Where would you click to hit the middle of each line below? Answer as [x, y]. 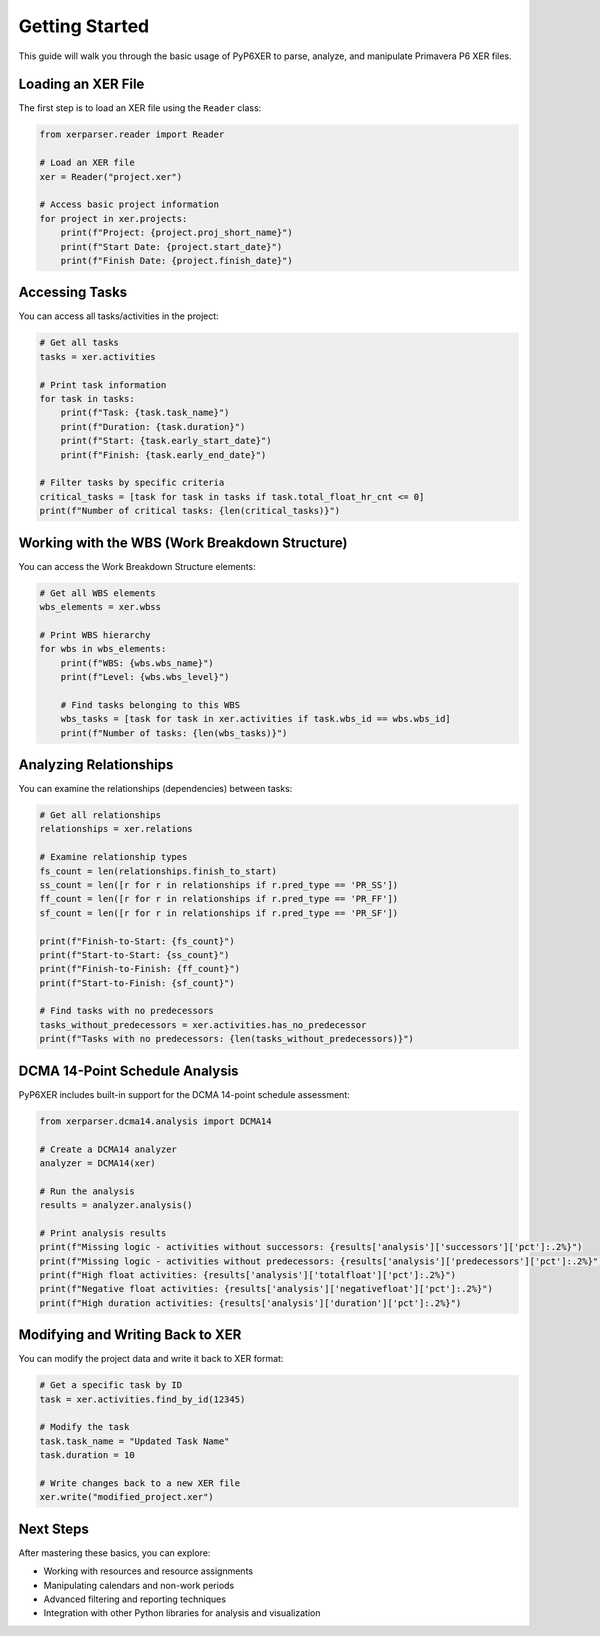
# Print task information [103, 384]
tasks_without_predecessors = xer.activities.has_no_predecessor [203, 1024]
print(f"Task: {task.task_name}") [145, 413]
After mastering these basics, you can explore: [114, 1552]
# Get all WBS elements [98, 593]
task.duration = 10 [87, 1455]
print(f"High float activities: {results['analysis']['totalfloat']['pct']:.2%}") [248, 1275]
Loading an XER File [81, 84]
